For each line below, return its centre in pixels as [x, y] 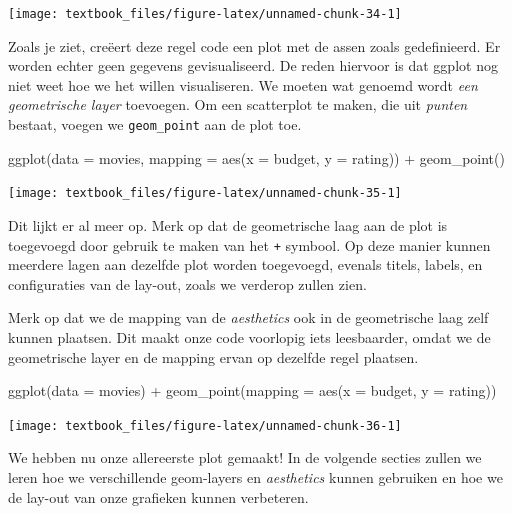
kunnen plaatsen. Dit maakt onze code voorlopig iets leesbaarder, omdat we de [249, 336]
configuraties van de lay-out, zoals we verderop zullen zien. [187, 283]
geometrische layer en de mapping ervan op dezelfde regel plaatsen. [213, 356]
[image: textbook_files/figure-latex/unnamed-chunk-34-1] [205, 14]
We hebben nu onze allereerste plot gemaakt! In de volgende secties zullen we [245, 457]
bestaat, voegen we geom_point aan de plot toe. [155, 124]
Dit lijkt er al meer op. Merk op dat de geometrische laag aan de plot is [228, 224]
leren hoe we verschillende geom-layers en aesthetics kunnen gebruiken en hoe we [255, 477]
